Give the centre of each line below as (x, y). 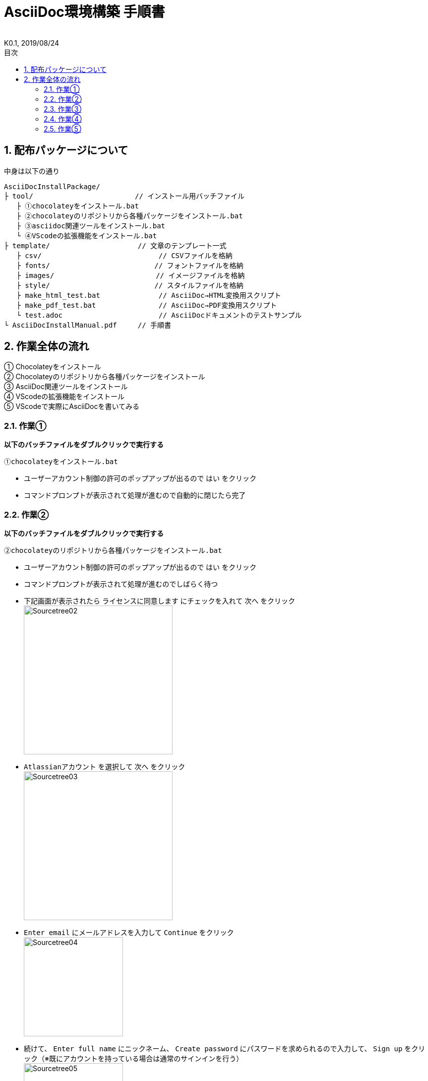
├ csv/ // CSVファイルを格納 (124, 255)
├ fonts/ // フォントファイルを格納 (130, 265)
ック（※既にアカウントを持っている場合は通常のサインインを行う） (134, 1058)
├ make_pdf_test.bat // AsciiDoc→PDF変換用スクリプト (147, 305)
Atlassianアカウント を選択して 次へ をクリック (105, 766)
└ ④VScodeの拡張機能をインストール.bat (87, 236)
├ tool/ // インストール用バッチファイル (124, 196)
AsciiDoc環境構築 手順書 (85, 12)
